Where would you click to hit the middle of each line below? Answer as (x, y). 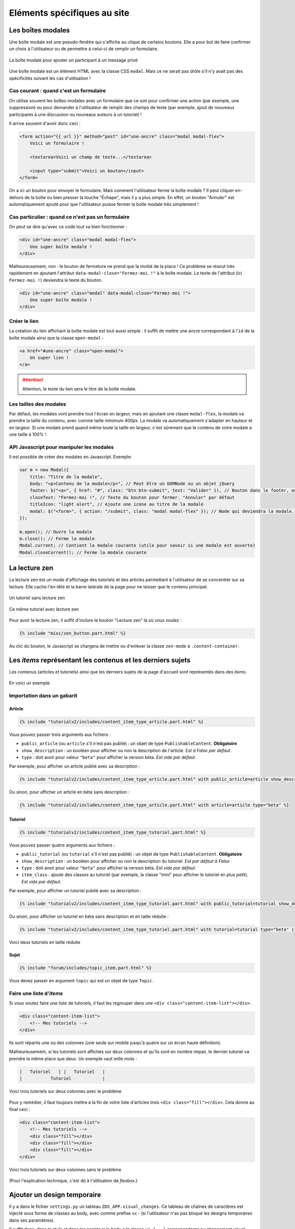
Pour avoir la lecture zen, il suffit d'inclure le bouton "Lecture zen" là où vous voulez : (95, 620)
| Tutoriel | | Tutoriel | (62, 1071)
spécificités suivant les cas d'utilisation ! (50, 78)
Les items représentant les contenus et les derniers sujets (100, 660)
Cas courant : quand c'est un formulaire (58, 91)
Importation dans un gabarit (43, 696)
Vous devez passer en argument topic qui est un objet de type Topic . (81, 981)
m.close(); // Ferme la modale (57, 539)
